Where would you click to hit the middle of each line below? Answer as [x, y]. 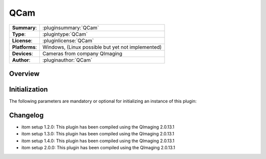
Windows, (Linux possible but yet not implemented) [102, 47]
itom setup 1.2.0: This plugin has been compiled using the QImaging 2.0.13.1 [98, 127]
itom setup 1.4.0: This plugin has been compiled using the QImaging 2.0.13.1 [98, 141]
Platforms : [24, 47]
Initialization [29, 89]
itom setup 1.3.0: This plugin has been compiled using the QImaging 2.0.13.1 [98, 134]
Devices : [22, 53]
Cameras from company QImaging [83, 53]
